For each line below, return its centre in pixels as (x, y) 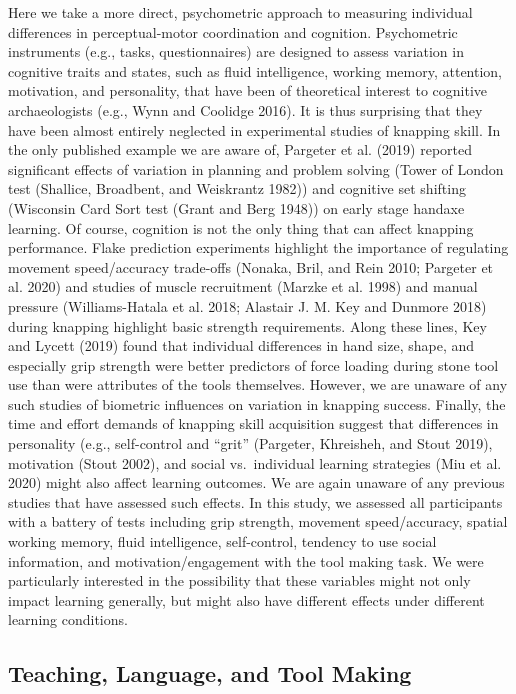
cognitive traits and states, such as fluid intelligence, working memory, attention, (255, 70)
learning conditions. (68, 619)
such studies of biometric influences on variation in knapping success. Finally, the (257, 403)
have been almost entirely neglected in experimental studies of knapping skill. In (254, 129)
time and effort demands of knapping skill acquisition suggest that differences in (253, 423)
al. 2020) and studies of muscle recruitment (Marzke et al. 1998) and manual (243, 286)
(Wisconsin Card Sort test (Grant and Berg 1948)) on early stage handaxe (236, 207)
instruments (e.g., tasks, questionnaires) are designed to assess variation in (236, 51)
